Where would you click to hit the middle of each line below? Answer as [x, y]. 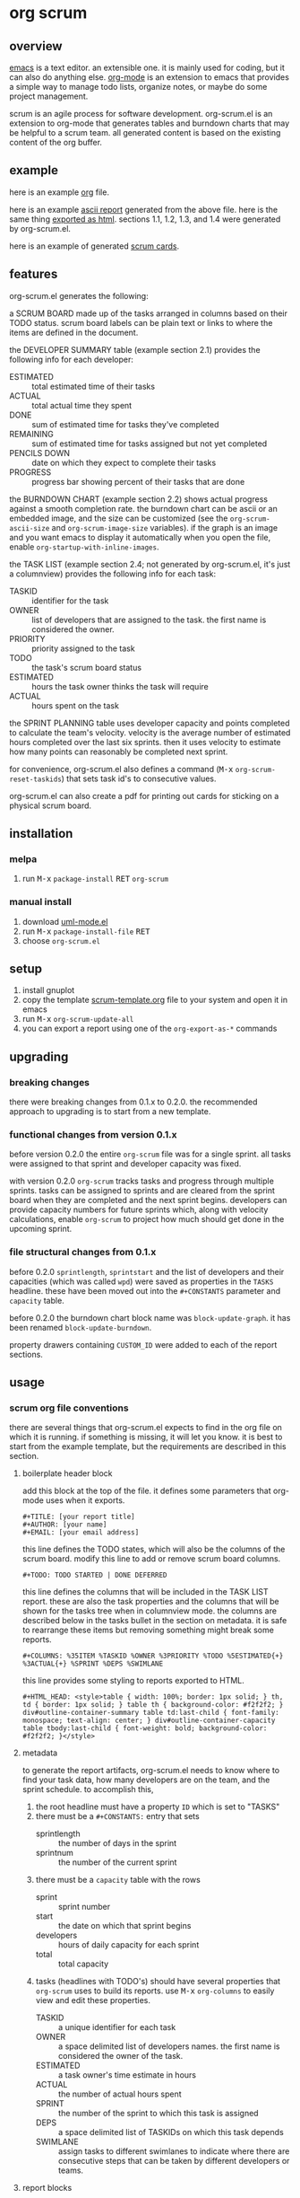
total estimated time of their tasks [93, 386]
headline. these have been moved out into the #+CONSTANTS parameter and [145, 1290]
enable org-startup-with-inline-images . [84, 547]
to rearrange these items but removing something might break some [148, 1630]
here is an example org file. [60, 192]
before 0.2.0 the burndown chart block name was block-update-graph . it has [150, 1317]
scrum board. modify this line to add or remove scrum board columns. [151, 1559]
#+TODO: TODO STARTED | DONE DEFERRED [94, 1575]
